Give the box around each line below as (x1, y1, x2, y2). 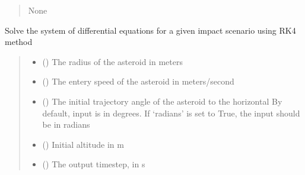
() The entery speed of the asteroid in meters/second (42, 75, 234, 87)
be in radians (42, 118, 90, 131)
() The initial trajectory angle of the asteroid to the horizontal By (42, 95, 282, 107)
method (5, 35, 33, 48)
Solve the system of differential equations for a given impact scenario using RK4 (5, 24, 296, 36)
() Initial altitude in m (42, 138, 124, 150)
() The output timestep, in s (42, 158, 145, 170)
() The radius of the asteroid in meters (42, 55, 183, 67)
